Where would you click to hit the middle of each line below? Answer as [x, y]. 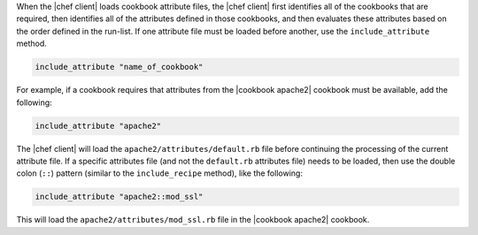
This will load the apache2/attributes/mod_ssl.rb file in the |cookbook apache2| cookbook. [193, 220]
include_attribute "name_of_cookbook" [119, 67]
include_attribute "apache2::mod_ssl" [119, 197]
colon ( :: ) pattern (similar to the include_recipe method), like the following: [159, 173]
